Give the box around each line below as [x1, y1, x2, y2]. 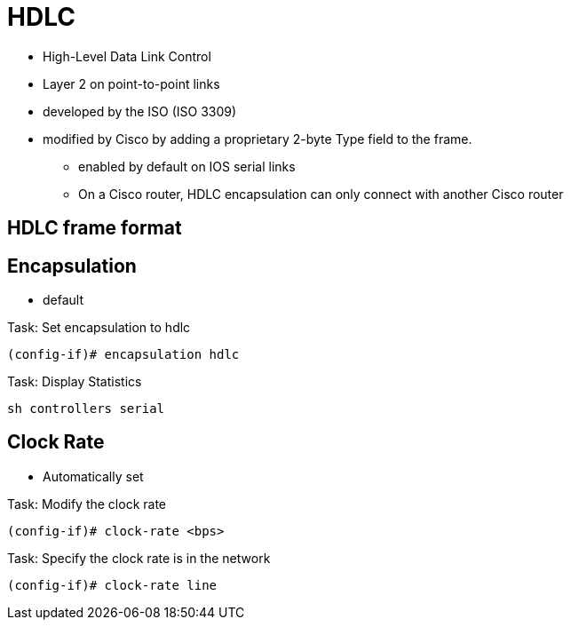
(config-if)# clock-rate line [7, 577, 218, 592]
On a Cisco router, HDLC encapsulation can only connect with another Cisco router [78, 186, 564, 202]
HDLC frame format [7, 217, 182, 240]
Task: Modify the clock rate [7, 496, 167, 512]
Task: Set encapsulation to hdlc [7, 320, 191, 336]
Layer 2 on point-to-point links [43, 75, 220, 91]
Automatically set [43, 468, 144, 484]
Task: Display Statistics [7, 374, 142, 390]
